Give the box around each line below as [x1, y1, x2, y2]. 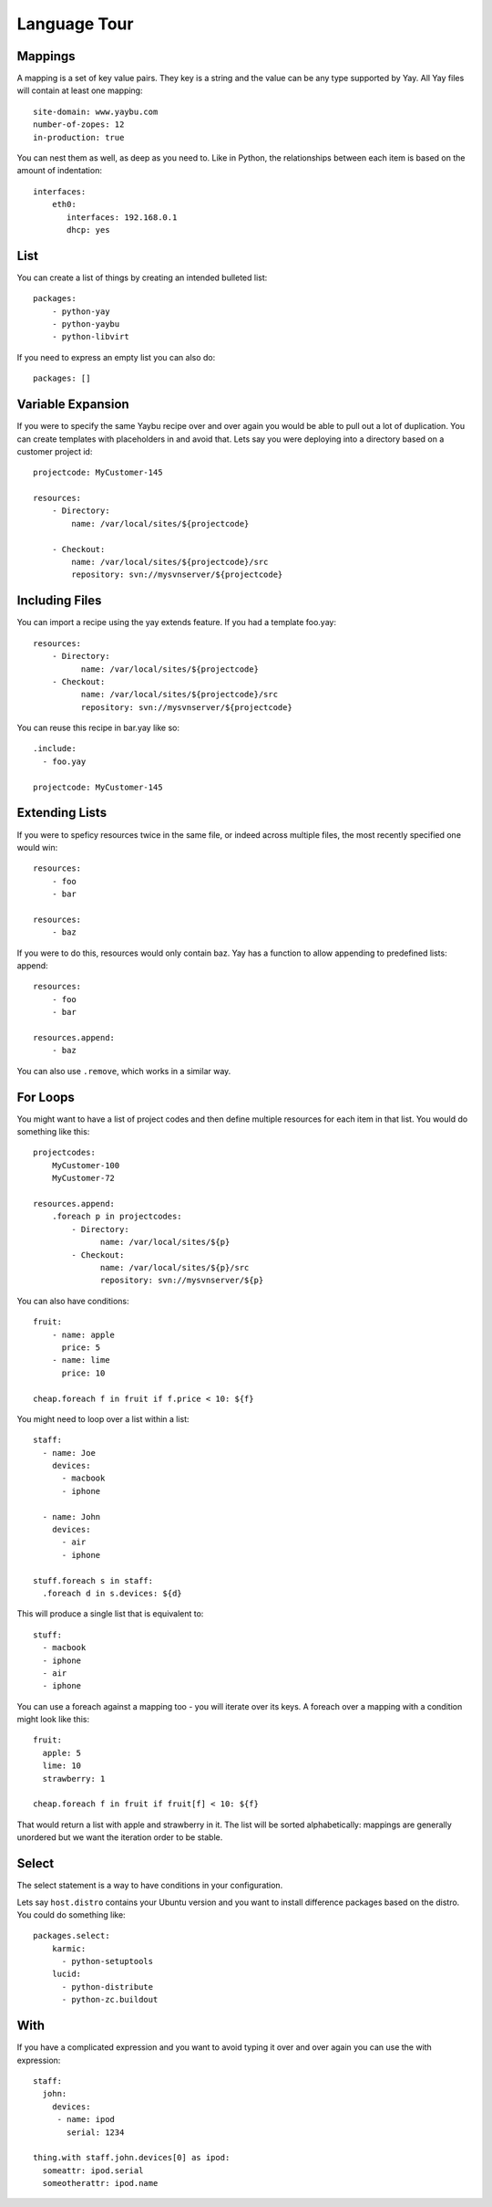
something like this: [16, 1126, 90, 1137]
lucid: [51, 1969, 82, 1980]
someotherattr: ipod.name [42, 2178, 159, 2189]
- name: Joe [42, 1448, 96, 1458]
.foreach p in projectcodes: [51, 1211, 182, 1222]
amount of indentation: [16, 165, 102, 176]
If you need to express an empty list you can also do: [16, 351, 216, 362]
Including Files [16, 593, 102, 609]
